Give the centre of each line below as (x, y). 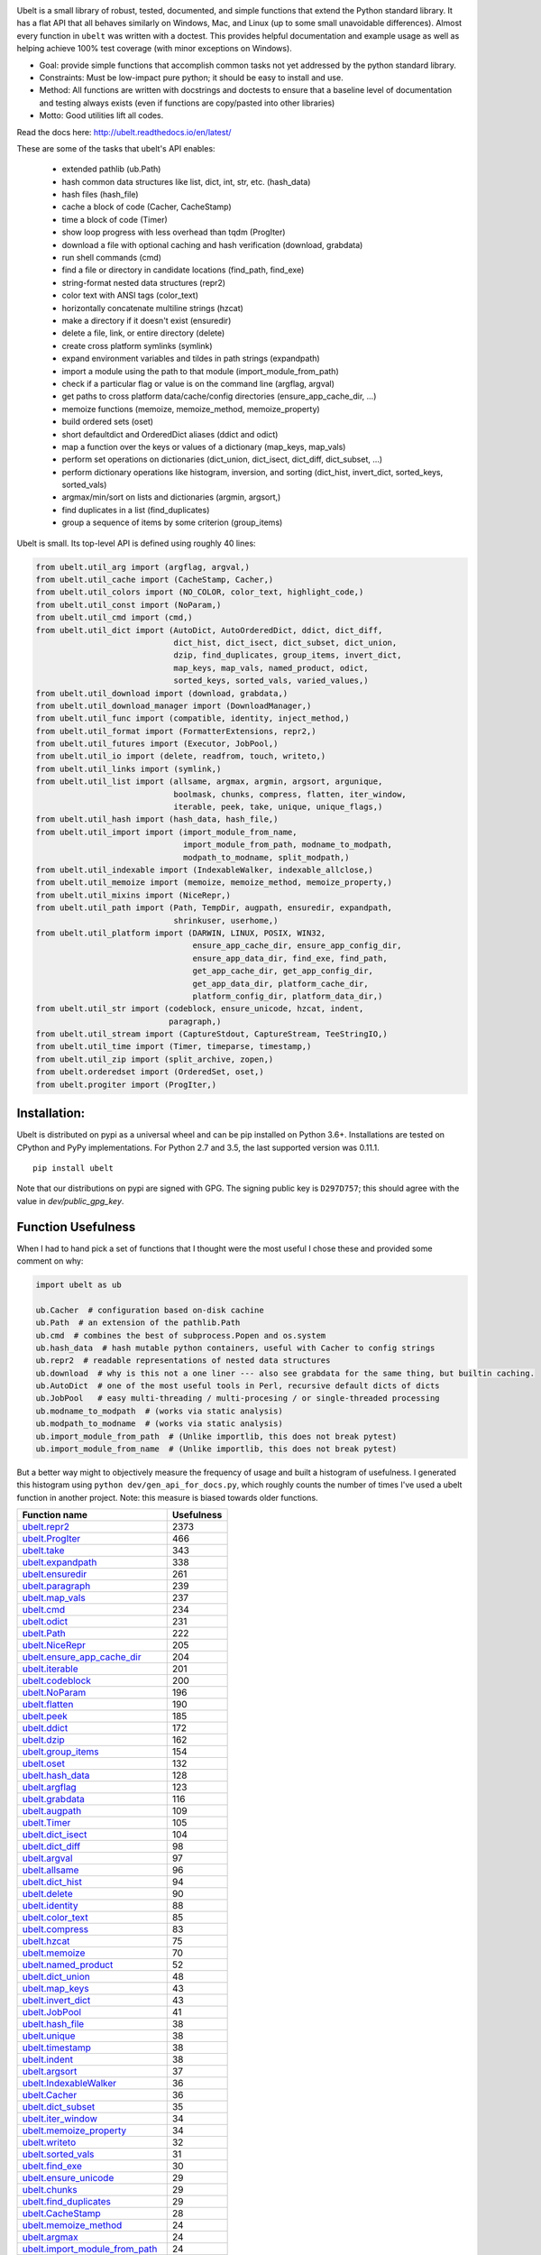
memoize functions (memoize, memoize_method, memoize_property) (191, 409)
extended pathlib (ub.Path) (111, 169)
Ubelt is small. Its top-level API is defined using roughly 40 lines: (136, 543)
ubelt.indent (48, 2059)
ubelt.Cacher (50, 2095)
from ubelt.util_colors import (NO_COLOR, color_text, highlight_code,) (200, 592)
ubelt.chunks (50, 2190)
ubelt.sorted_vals (58, 2154)
